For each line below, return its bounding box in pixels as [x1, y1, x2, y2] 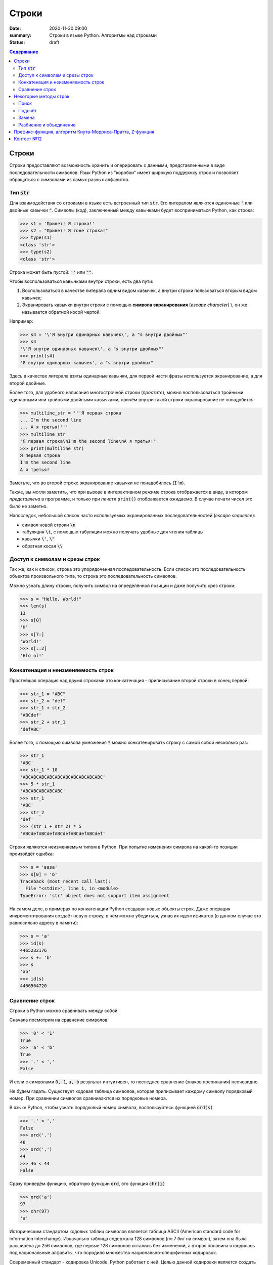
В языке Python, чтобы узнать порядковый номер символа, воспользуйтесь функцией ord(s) [9, 1105, 213, 1111]
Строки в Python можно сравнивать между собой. [9, 1007, 119, 1014]
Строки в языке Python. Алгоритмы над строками [49, 32, 157, 38]
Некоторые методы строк [14, 94, 70, 100]
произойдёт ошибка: [9, 851, 54, 857]
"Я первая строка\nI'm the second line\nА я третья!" [20, 438, 156, 444]
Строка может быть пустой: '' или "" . [9, 269, 93, 275]
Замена [18, 114, 35, 121]
